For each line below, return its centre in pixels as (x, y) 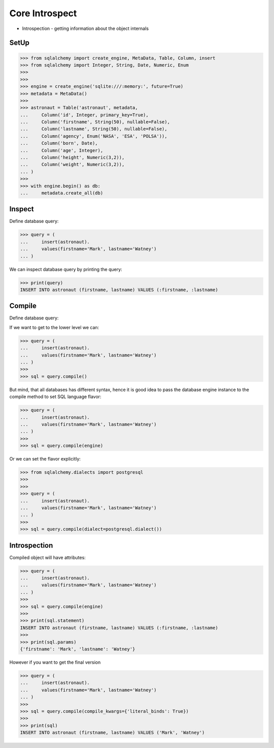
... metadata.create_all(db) (62, 193)
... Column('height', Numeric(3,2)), (72, 158)
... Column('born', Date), (59, 143)
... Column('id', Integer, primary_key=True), (84, 115)
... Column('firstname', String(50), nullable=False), (95, 122)
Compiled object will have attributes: (47, 557)
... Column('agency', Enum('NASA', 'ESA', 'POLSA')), (94, 136)
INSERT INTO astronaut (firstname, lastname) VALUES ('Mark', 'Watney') (112, 733)
